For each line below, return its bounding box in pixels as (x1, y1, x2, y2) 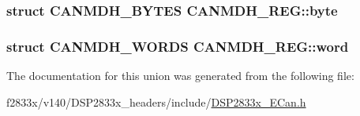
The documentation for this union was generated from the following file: (6, 67, 354, 84)
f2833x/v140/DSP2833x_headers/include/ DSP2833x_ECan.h (6, 93, 306, 110)
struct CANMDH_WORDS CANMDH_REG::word (6, 36, 349, 56)
